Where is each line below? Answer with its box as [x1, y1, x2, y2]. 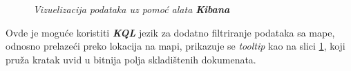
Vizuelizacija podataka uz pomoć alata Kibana [33, 2, 230, 16]
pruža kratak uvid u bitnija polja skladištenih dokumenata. [6, 52, 256, 66]
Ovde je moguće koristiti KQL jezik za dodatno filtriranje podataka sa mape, [6, 25, 335, 39]
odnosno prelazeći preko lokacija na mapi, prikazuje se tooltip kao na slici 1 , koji [6, 39, 345, 53]
